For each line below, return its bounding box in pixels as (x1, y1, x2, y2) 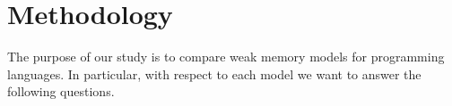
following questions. (7, 82, 115, 101)
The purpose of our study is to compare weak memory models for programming (7, 47, 445, 66)
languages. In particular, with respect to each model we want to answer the (7, 64, 422, 83)
